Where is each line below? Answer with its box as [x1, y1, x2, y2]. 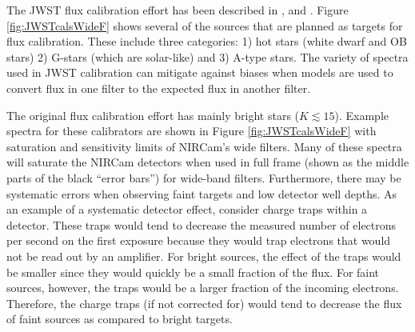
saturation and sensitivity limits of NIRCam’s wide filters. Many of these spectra [6, 138, 402, 154]
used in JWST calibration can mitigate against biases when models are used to [6, 64, 393, 81]
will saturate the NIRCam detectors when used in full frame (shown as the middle [6, 154, 409, 170]
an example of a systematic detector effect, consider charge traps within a [6, 201, 368, 218]
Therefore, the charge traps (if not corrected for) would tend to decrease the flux [6, 294, 402, 311]
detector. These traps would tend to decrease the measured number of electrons [6, 216, 397, 233]
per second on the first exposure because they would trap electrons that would [6, 232, 391, 249]
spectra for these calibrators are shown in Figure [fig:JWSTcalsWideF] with [6, 122, 377, 139]
